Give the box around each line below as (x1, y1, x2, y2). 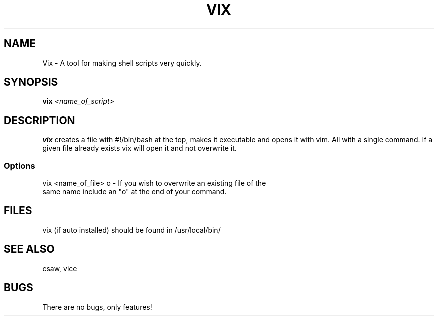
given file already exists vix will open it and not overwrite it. (42, 144, 237, 153)
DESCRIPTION (4, 114, 75, 127)
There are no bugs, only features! (42, 302, 152, 311)
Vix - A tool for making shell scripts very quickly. (42, 58, 202, 67)
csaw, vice (42, 264, 77, 273)
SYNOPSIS (4, 76, 58, 89)
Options (4, 160, 35, 171)
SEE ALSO (4, 243, 55, 256)
